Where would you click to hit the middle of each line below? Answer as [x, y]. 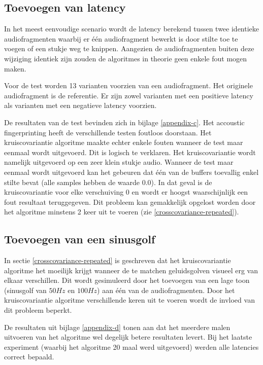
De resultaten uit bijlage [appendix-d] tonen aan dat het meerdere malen [117, 327]
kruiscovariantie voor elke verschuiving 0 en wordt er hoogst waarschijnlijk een [126, 192]
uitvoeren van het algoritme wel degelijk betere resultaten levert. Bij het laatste [128, 337]
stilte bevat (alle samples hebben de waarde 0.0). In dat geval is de [108, 182]
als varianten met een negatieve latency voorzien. [80, 105]
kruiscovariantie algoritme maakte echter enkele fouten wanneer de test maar [124, 142]
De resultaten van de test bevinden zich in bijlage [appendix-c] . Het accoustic [124, 122]
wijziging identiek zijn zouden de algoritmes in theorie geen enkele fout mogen [126, 58]
